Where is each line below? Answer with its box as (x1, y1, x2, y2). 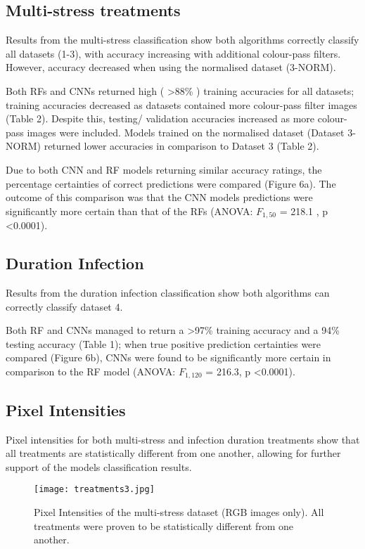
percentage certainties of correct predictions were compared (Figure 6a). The (6, 176, 336, 190)
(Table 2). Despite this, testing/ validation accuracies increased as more (6, 111, 315, 126)
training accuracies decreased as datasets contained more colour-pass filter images (6, 97, 357, 112)
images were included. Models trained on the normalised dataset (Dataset (27, 124, 345, 139)
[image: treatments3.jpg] (34, 484, 155, 495)
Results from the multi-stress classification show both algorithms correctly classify (6, 32, 359, 47)
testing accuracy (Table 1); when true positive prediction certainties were (6, 336, 321, 351)
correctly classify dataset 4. (6, 299, 123, 314)
